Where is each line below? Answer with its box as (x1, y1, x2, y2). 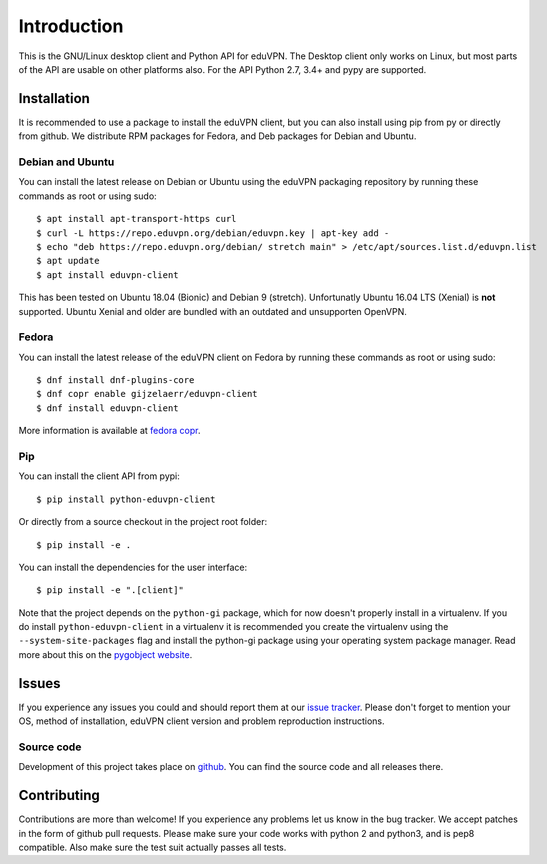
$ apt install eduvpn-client (36, 269, 179, 280)
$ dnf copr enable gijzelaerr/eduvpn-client (36, 388, 259, 400)
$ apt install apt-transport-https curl (36, 213, 237, 225)
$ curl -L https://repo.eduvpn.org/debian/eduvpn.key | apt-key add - (36, 227, 390, 239)
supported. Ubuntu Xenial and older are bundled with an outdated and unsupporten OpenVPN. (18, 305, 407, 317)
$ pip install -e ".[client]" (36, 585, 185, 596)
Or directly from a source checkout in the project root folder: (18, 516, 268, 528)
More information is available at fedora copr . (18, 425, 201, 437)
